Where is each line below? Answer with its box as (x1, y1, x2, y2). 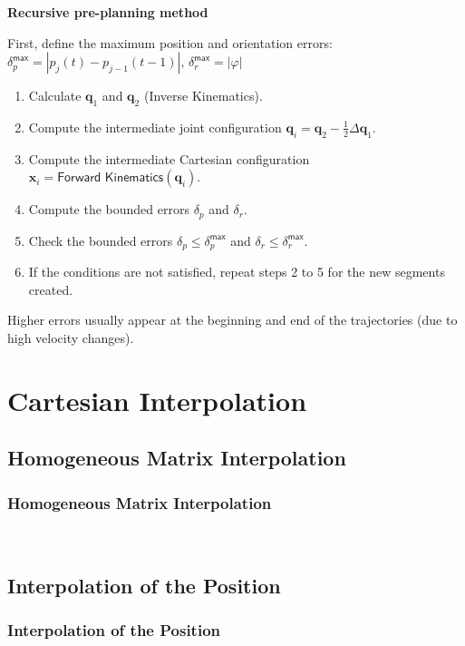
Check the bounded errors (28, 230, 173, 250)
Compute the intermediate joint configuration (28, 117, 282, 136)
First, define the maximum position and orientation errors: (7, 33, 333, 52)
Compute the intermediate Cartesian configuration (28, 149, 310, 168)
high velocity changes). (7, 328, 134, 347)
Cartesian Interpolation (7, 381, 307, 418)
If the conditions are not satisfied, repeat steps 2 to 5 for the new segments (28, 262, 445, 281)
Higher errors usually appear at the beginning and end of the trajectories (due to (7, 310, 458, 329)
